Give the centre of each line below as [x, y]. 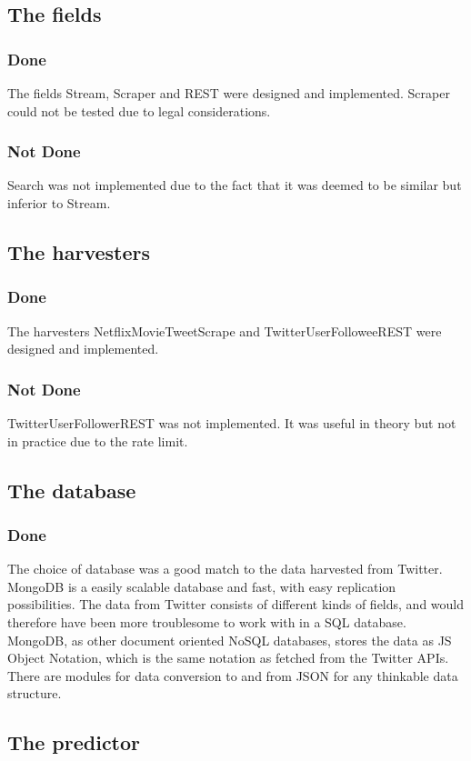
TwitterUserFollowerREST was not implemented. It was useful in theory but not [232, 423]
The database [72, 490]
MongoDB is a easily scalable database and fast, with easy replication [202, 586]
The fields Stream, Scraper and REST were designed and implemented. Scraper [229, 93]
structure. [35, 693]
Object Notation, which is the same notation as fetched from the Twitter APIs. [228, 658]
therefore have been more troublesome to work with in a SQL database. [207, 621]
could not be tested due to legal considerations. [139, 110]
